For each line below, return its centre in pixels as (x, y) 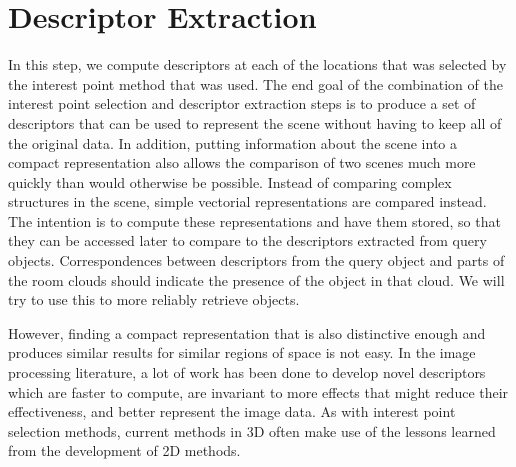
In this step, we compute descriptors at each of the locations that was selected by (257, 64)
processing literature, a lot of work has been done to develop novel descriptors (247, 372)
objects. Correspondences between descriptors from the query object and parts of (256, 260)
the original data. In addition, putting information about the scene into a (233, 142)
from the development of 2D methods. (124, 450)
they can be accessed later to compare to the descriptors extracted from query (247, 240)
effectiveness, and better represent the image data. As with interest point (232, 411)
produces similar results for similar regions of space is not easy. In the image (242, 352)
